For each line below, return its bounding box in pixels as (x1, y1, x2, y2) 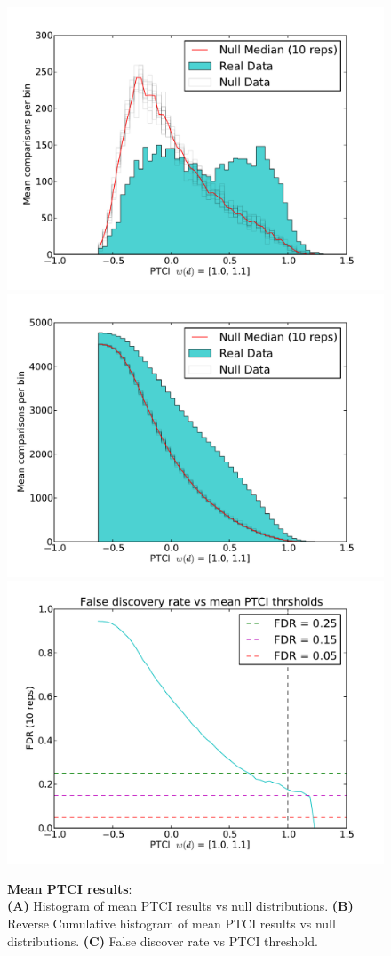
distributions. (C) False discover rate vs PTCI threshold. (7, 931, 318, 950)
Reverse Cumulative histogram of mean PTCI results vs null (7, 913, 336, 932)
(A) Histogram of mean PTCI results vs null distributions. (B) (7, 896, 354, 915)
